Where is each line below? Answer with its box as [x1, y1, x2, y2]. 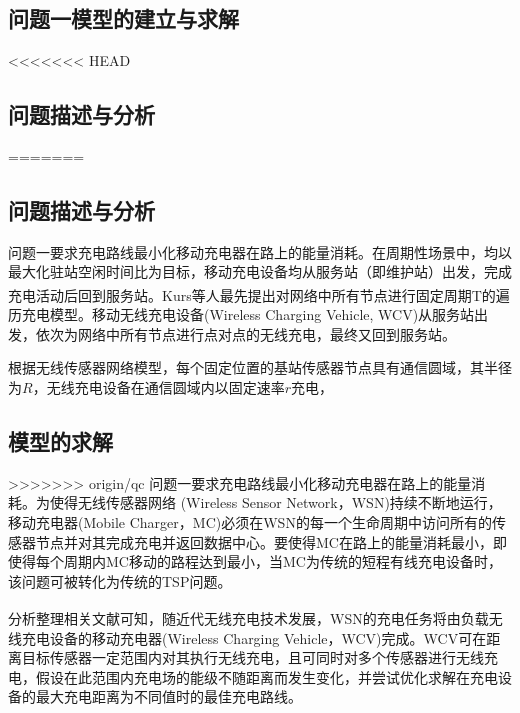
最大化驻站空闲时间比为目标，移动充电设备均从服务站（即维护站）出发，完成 [8, 261, 512, 282]
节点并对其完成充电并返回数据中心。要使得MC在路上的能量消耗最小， [35, 531, 493, 552]
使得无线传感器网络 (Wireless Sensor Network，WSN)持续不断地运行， [49, 492, 502, 513]
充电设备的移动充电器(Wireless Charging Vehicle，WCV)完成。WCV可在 [21, 627, 487, 648]
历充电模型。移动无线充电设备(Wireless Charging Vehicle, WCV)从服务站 [8, 304, 475, 325]
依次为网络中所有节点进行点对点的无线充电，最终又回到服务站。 [35, 323, 456, 344]
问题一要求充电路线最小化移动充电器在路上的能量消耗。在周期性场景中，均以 [8, 241, 512, 262]
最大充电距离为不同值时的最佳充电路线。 [35, 686, 302, 707]
